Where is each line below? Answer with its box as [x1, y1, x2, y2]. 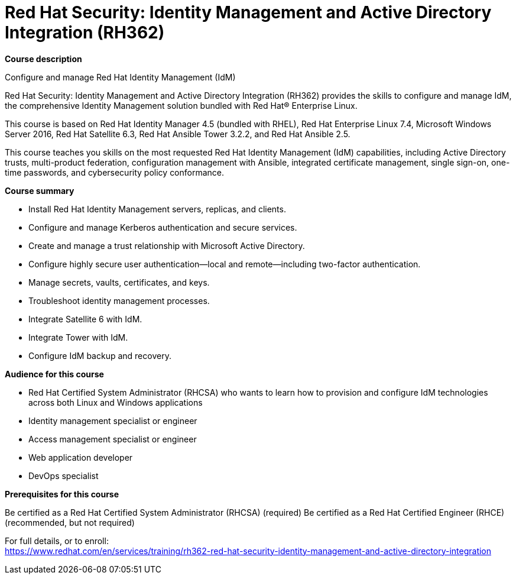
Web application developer [28, 452, 133, 462]
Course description [5, 53, 82, 64]
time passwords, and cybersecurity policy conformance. [5, 167, 225, 177]
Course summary [5, 185, 74, 196]
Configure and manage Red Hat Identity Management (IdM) [5, 72, 236, 82]
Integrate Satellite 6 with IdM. [28, 313, 142, 324]
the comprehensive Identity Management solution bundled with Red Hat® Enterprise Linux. [5, 100, 358, 111]
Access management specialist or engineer [28, 434, 197, 444]
